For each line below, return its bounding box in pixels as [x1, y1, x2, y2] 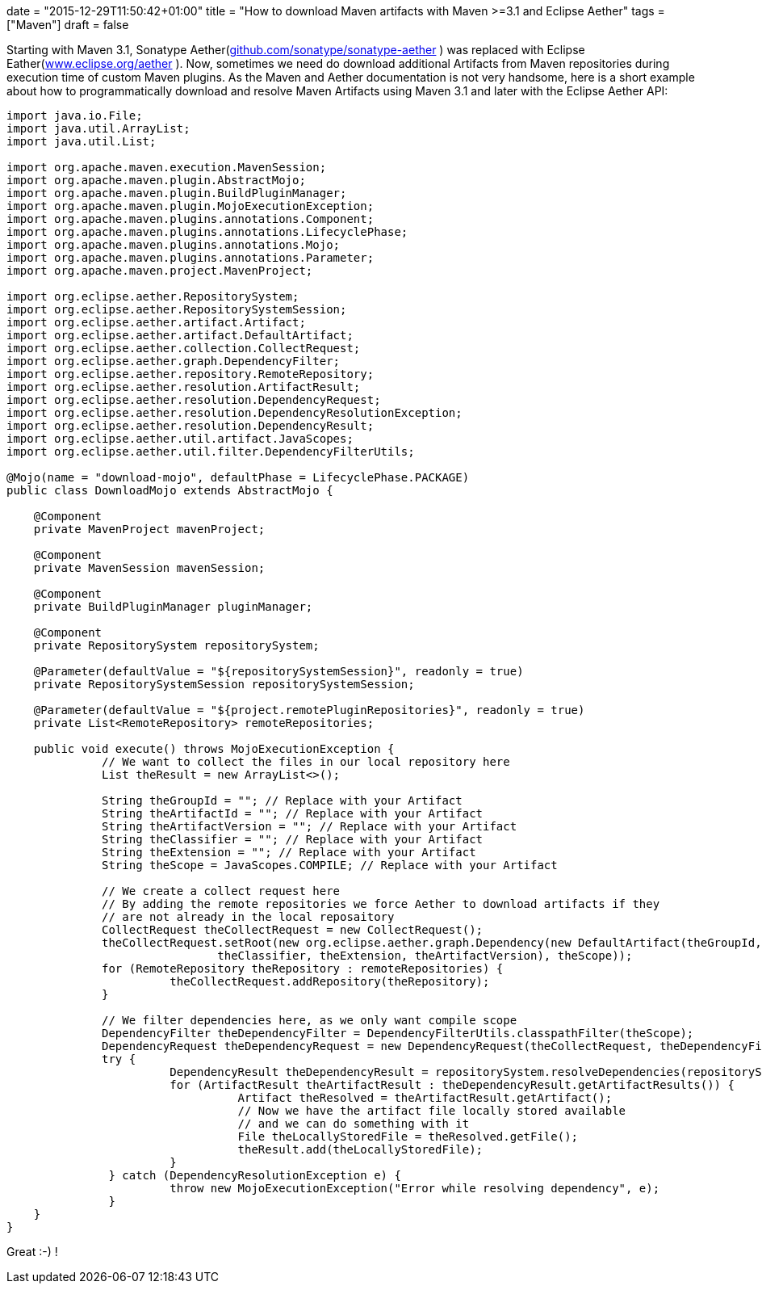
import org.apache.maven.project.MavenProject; [6, 264, 313, 277]
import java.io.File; [6, 109, 143, 122]
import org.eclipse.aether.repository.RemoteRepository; [6, 368, 375, 380]
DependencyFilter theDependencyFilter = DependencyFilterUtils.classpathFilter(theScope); [102, 1027, 694, 1040]
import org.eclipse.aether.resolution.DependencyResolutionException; [6, 406, 463, 419]
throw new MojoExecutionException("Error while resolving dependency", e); [170, 1182, 660, 1195]
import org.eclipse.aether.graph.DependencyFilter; [6, 355, 341, 368]
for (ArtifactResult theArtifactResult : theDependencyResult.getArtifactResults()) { [170, 1078, 735, 1091]
